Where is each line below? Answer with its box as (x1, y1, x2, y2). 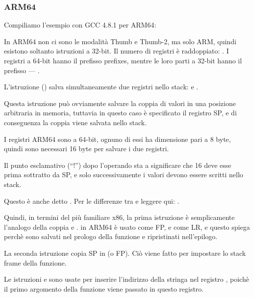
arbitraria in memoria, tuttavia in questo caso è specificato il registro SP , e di (4, 108, 237, 118)
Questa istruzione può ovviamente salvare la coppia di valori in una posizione (4, 98, 236, 108)
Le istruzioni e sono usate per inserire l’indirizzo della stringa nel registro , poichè (4, 274, 249, 284)
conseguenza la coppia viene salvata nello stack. (4, 117, 147, 127)
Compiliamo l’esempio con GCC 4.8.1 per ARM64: (4, 20, 156, 30)
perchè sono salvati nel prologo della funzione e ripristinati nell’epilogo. (4, 231, 218, 242)
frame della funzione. (4, 257, 67, 268)
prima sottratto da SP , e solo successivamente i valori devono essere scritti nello (4, 169, 243, 180)
